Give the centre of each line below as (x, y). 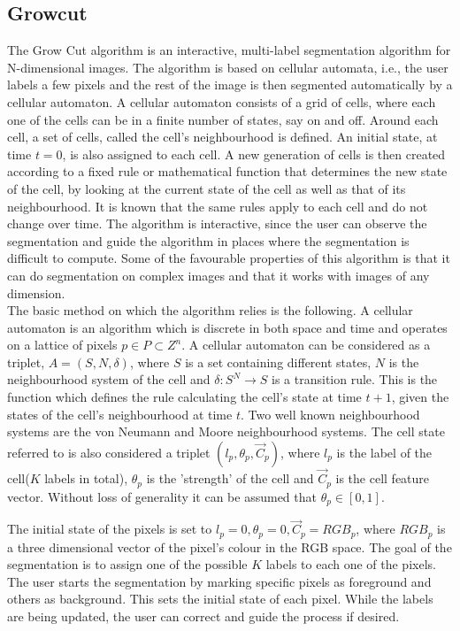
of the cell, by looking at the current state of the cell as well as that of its (207, 188)
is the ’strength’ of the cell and (230, 478)
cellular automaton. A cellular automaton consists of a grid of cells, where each (222, 101)
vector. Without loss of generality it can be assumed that (162, 496)
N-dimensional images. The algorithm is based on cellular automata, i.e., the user (228, 67)
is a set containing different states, (278, 362)
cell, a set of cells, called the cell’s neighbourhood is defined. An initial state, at (222, 137)
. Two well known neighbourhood (330, 414)
